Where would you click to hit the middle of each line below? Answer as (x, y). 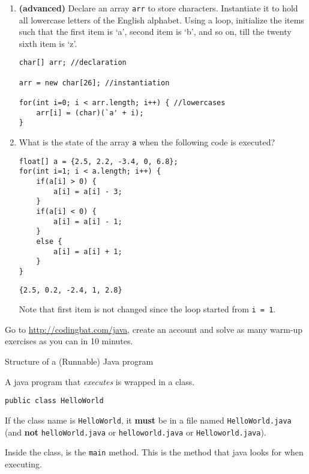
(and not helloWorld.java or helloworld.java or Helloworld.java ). (136, 432)
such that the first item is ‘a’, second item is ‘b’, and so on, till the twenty (155, 32)
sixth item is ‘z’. (48, 43)
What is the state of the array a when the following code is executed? (147, 142)
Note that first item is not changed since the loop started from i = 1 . (147, 309)
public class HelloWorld (54, 401)
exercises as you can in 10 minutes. (69, 341)
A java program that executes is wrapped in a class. (100, 381)
